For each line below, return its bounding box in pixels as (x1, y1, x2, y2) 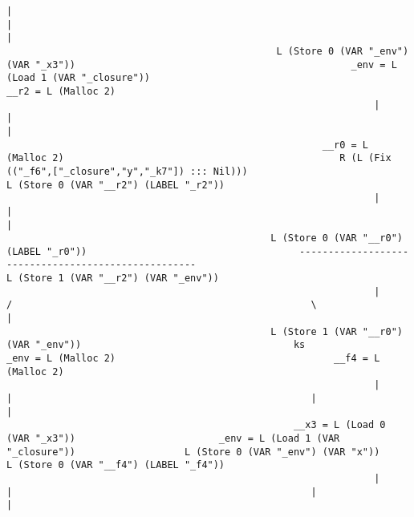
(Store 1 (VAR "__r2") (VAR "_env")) (18, 273, 219, 285)
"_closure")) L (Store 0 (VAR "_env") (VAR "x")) (6, 446, 380, 458)
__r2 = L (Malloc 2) (6, 85, 116, 97)
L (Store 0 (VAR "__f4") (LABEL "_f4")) (6, 459, 225, 471)
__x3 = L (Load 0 (293, 419, 386, 431)
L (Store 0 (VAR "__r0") (270, 232, 403, 244)
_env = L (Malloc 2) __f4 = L (6, 353, 380, 365)
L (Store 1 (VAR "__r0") (270, 325, 403, 337)
